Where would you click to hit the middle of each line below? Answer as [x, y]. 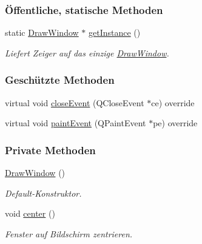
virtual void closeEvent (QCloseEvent [75, 102]
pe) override [175, 123]
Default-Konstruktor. [43, 193]
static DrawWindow [42, 32]
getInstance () [115, 32]
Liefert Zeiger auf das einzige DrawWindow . [87, 53]
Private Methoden [50, 150]
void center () [30, 213]
